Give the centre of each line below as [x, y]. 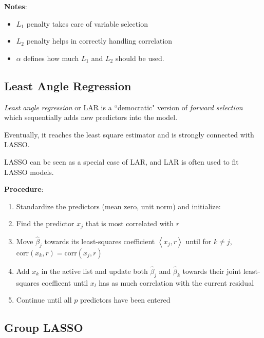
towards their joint [212, 271]
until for [199, 241]
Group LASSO [44, 327]
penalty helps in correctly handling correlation [99, 41]
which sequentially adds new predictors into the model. [91, 117]
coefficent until [65, 282]
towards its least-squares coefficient [100, 241]
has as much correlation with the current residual [176, 282]
